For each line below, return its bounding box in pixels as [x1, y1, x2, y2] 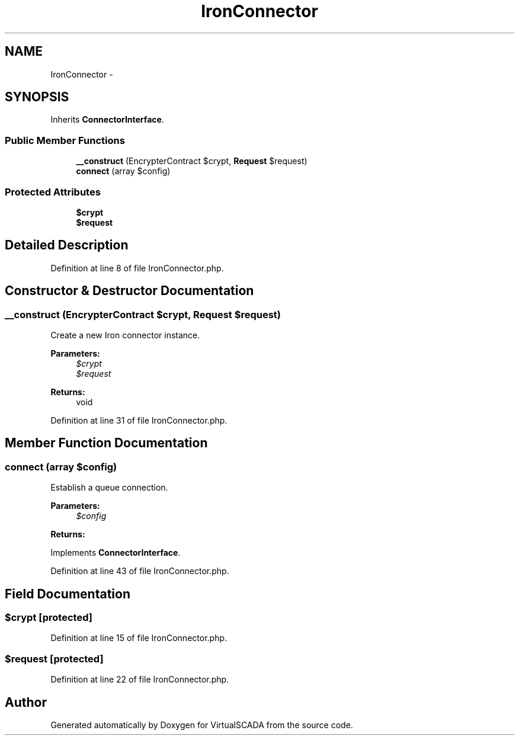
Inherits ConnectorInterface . [50, 114, 164, 125]
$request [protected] [5, 652, 104, 665]
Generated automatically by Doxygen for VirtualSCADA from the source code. [50, 720, 353, 731]
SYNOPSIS [5, 89, 69, 105]
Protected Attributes [5, 185, 101, 198]
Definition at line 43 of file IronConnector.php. [50, 566, 229, 576]
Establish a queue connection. [50, 482, 168, 493]
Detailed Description [5, 238, 129, 253]
